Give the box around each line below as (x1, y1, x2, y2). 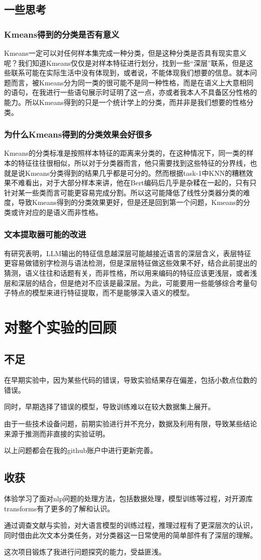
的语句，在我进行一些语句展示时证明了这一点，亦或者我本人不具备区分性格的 (4, 87, 257, 97)
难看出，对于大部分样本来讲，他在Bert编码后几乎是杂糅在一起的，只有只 (18, 177, 257, 188)
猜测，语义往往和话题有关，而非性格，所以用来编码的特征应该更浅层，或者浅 (4, 267, 257, 278)
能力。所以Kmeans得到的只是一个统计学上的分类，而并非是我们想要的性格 (4, 96, 247, 107)
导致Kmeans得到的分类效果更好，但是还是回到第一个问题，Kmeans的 (18, 197, 243, 207)
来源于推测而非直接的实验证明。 (4, 428, 109, 438)
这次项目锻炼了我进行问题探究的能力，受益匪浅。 (4, 546, 166, 557)
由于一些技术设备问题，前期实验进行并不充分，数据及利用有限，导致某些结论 (4, 418, 257, 429)
